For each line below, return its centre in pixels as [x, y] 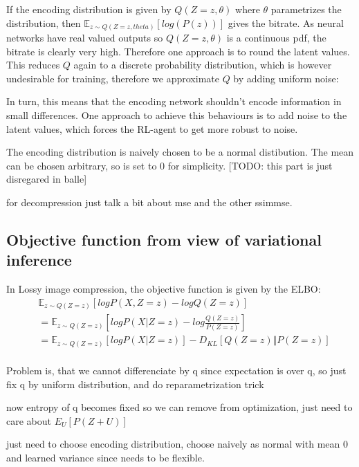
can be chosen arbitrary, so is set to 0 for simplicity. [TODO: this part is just [169, 165]
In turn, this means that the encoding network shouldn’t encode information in [174, 101]
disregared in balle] [47, 179]
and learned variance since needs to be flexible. [105, 457]
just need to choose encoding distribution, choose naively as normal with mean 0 [177, 444]
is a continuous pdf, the [276, 38]
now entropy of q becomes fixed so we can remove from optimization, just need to [179, 407]
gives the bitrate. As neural [286, 22]
